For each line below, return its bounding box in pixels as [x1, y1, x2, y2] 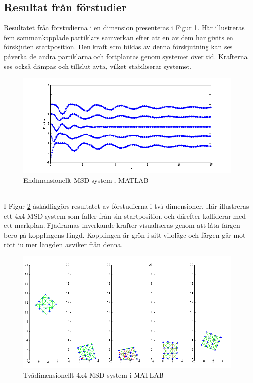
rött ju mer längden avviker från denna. [4, 239, 123, 249]
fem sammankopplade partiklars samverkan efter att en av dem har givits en [4, 32, 233, 42]
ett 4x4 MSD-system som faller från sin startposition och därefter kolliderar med [4, 210, 246, 221]
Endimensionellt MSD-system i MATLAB [23, 175, 149, 185]
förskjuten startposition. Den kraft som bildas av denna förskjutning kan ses [4, 42, 233, 52]
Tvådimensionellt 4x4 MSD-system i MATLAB [23, 370, 164, 380]
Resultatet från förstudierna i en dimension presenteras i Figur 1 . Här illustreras [4, 23, 245, 33]
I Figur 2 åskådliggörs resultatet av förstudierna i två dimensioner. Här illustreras [4, 201, 249, 211]
